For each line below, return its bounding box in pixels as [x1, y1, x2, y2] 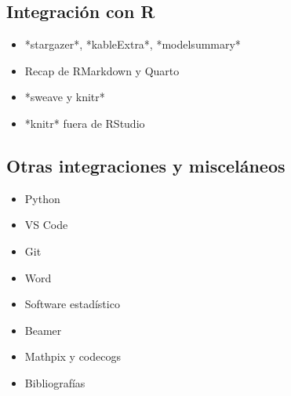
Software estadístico [24, 296, 120, 312]
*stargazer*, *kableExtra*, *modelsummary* [24, 36, 241, 53]
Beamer [24, 322, 62, 338]
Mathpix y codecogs [24, 348, 121, 365]
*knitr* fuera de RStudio [24, 114, 145, 131]
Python [24, 190, 60, 206]
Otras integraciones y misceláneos [6, 153, 286, 177]
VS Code [24, 216, 68, 233]
